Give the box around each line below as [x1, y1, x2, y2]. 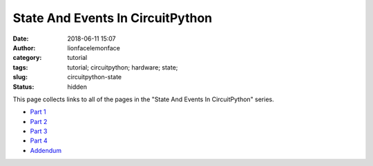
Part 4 [30, 136, 48, 145]
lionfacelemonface [67, 43, 120, 52]
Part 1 [30, 107, 46, 116]
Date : [12, 34, 29, 43]
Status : [12, 83, 35, 91]
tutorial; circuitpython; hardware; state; [67, 63, 178, 72]
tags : [12, 63, 28, 72]
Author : [12, 43, 36, 52]
